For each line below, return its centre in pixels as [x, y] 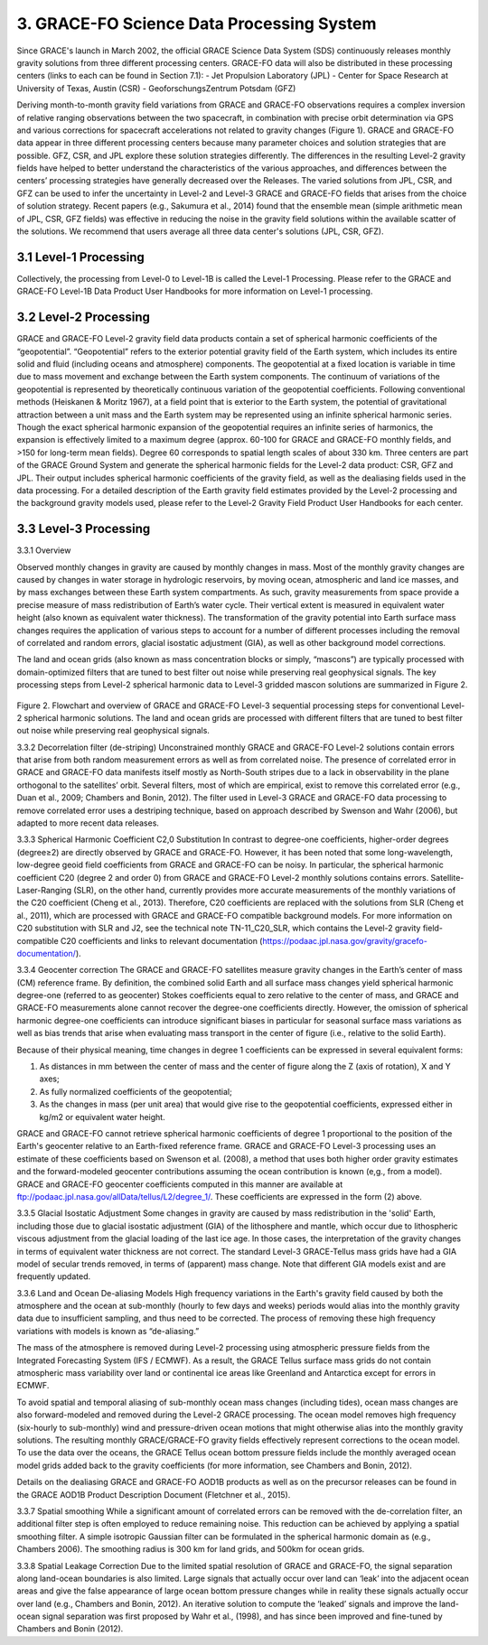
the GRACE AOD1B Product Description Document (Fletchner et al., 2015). [154, 1494]
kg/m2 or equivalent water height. [103, 1117]
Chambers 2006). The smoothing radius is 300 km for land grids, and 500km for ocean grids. [191, 1549]
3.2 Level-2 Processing [84, 318]
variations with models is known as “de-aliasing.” [108, 1331]
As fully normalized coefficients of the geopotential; [136, 1091]
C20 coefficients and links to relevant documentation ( [161, 940]
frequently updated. [54, 1276]
